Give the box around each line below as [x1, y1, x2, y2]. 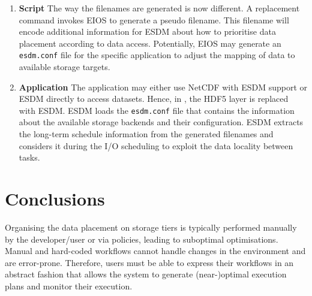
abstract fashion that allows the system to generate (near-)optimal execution [5, 268, 287, 280]
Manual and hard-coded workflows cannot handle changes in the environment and [5, 244, 306, 257]
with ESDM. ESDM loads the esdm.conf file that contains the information [19, 104, 295, 116]
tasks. [19, 151, 40, 164]
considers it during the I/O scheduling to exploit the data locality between [19, 139, 293, 152]
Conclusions [5, 186, 105, 211]
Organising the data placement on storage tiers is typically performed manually [5, 221, 297, 233]
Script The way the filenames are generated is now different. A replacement [19, 2, 300, 14]
